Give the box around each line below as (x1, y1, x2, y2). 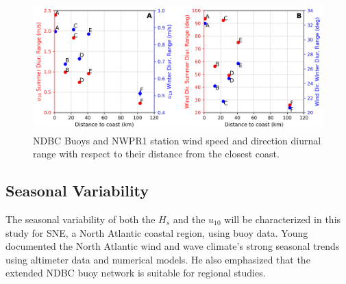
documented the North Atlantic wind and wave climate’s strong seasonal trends (5, 239, 340, 253)
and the (173, 212, 206, 226)
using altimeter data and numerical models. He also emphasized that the (5, 252, 310, 266)
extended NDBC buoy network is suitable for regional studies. (5, 266, 266, 280)
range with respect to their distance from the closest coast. (33, 146, 280, 161)
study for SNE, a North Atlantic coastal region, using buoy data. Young (5, 225, 308, 240)
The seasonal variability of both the (5, 212, 156, 226)
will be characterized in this (224, 212, 341, 226)
